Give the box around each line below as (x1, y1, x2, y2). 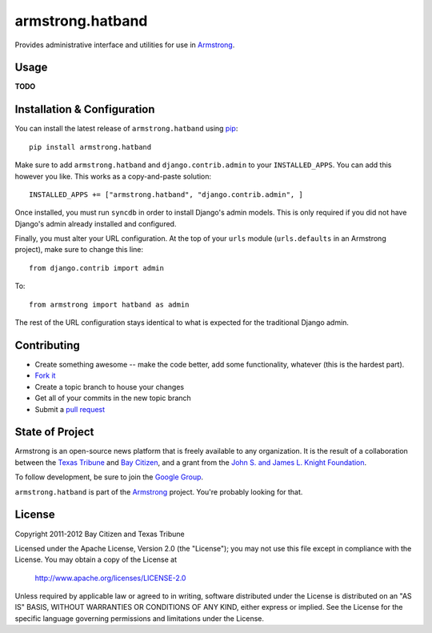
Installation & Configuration (14, 102, 155, 116)
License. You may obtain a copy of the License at (14, 555, 178, 564)
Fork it (34, 371, 56, 380)
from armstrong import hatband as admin (29, 300, 190, 309)
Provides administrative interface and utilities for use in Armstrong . (14, 40, 235, 50)
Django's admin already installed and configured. (14, 218, 177, 228)
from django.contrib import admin (29, 263, 164, 272)
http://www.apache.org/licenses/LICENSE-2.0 (34, 573, 186, 583)
